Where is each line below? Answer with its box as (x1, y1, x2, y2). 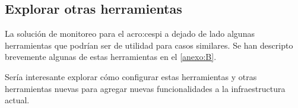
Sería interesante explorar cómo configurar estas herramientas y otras (5, 70, 257, 82)
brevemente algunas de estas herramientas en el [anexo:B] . (5, 50, 217, 63)
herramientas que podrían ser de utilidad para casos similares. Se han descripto (5, 39, 293, 51)
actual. (5, 94, 30, 106)
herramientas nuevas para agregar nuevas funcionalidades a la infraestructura (5, 82, 286, 94)
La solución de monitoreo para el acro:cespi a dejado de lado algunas (5, 27, 255, 40)
